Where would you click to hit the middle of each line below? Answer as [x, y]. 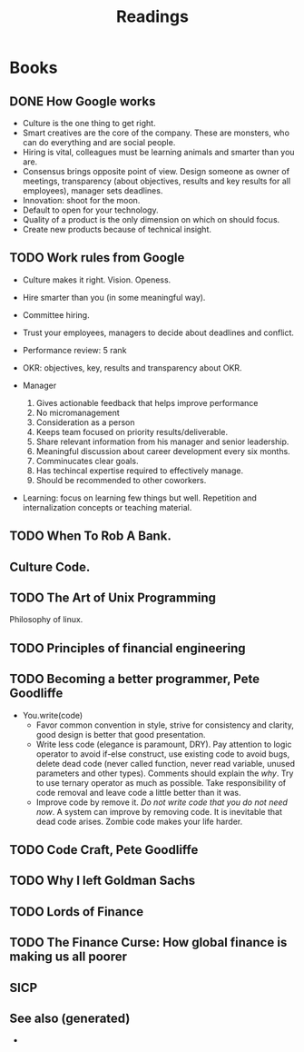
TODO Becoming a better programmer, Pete [135, 679]
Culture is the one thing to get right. [89, 123]
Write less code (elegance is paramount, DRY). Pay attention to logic [164, 744]
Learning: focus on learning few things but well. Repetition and [139, 498]
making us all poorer [68, 957]
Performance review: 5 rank [74, 350]
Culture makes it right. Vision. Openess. [97, 280]
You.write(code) [53, 715]
